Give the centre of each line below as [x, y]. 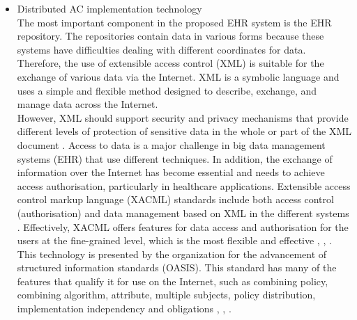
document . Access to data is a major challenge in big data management [171, 144]
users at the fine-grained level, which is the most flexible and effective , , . [174, 240]
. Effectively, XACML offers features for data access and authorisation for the [183, 226]
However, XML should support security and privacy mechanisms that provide [183, 117]
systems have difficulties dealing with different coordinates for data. [161, 49]
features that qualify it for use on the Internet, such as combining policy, [173, 281]
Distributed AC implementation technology [109, 8]
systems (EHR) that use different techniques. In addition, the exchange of [175, 158]
